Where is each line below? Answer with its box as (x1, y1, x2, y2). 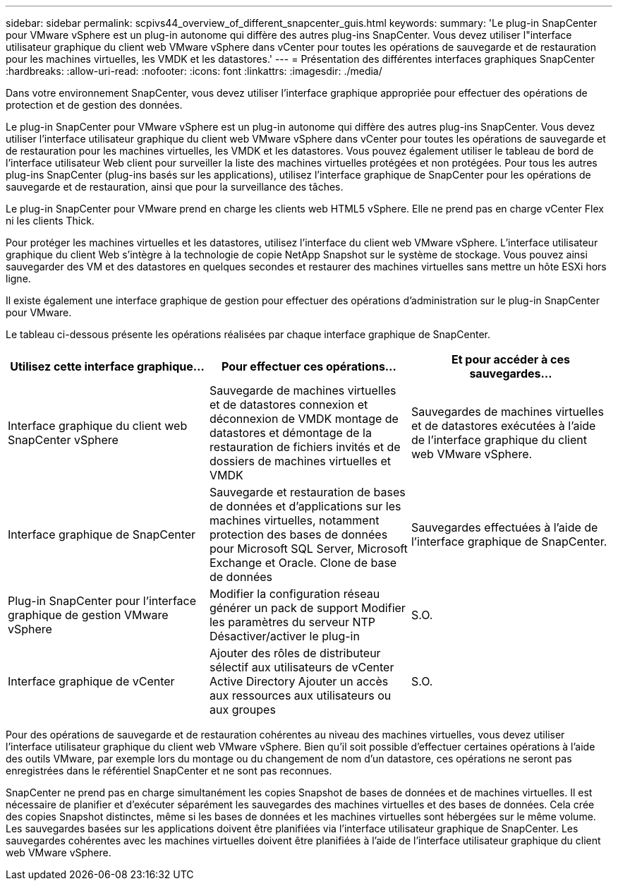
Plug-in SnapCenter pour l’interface (8, 594, 197, 608)
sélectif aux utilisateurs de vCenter (209, 660, 394, 674)
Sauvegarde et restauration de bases (209, 485, 406, 499)
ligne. (6, 273, 31, 285)
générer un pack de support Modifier (209, 601, 406, 615)
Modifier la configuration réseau (209, 587, 380, 601)
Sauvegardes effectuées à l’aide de (411, 520, 598, 534)
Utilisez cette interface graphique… (10, 359, 205, 373)
